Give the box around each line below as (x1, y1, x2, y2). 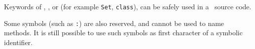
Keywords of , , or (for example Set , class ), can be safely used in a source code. (4, 1, 252, 11)
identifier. (4, 37, 33, 47)
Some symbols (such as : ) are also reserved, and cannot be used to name (4, 18, 224, 28)
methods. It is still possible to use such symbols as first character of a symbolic (4, 27, 243, 38)
